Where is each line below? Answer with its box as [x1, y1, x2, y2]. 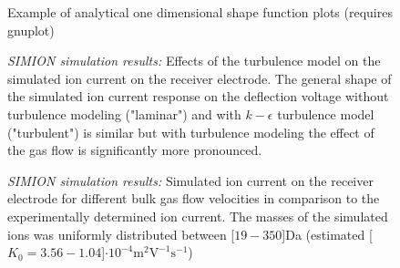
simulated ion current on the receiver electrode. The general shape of [7, 68, 392, 88]
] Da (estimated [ [282, 224, 373, 243]
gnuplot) [7, 20, 55, 39]
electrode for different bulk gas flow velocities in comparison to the [7, 189, 380, 208]
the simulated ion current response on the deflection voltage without [7, 87, 389, 106]
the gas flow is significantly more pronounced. [7, 140, 262, 160]
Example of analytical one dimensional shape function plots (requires [7, 3, 393, 21]
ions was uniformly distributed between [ [7, 224, 235, 243]
